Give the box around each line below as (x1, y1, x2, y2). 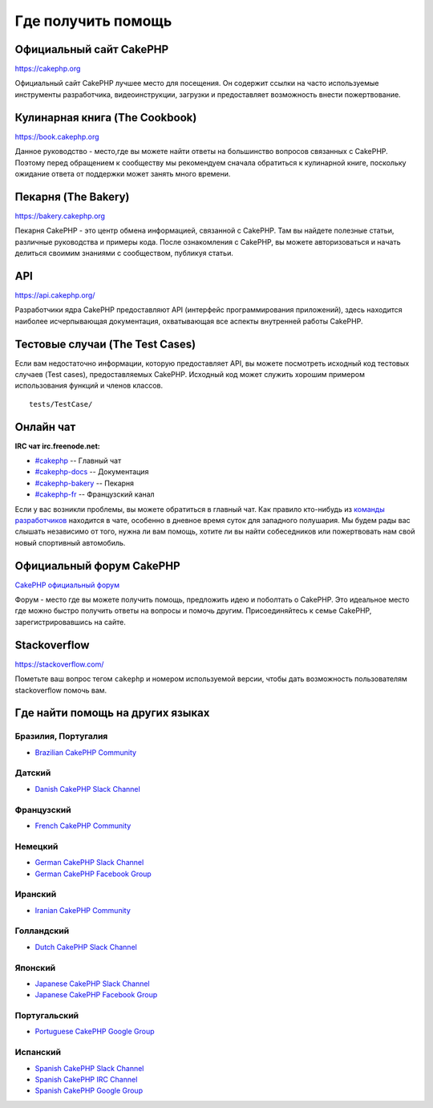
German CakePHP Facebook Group (34, 869, 152, 879)
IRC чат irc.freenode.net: (14, 441, 100, 451)
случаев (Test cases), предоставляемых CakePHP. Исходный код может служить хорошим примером (14, 369, 365, 379)
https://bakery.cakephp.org (14, 211, 106, 221)
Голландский (14, 925, 70, 936)
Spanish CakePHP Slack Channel (34, 1063, 144, 1073)
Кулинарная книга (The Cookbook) (14, 111, 197, 124)
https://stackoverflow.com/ (14, 659, 104, 669)
